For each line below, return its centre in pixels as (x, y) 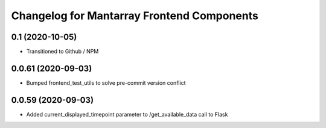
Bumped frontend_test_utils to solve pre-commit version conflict (106, 83)
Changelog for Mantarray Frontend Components (135, 16)
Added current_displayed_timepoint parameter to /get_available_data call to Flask (127, 114)
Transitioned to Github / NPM (62, 52)
